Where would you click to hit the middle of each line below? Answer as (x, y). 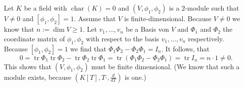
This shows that (28, 66)
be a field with (45, 8)
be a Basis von (147, 29)
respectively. (206, 38)
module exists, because (38, 77)
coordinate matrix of (34, 38)
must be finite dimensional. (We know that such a (165, 66)
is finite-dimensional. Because (168, 19)
